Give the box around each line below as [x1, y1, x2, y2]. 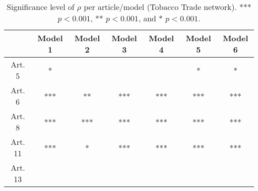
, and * [138, 12, 163, 24]
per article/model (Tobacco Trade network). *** [83, 1, 252, 12]
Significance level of [6, 1, 74, 12]
